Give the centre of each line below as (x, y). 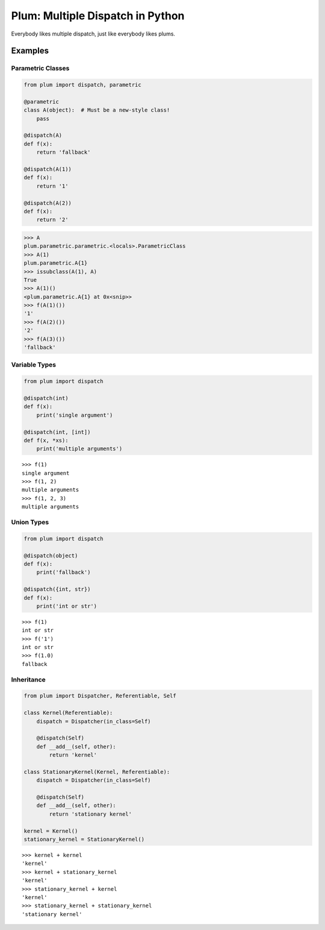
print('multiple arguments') (79, 449)
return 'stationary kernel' (91, 814)
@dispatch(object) (51, 555)
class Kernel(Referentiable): (68, 713)
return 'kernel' (73, 755)
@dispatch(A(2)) (48, 203)
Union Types (30, 522)
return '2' (52, 220)
